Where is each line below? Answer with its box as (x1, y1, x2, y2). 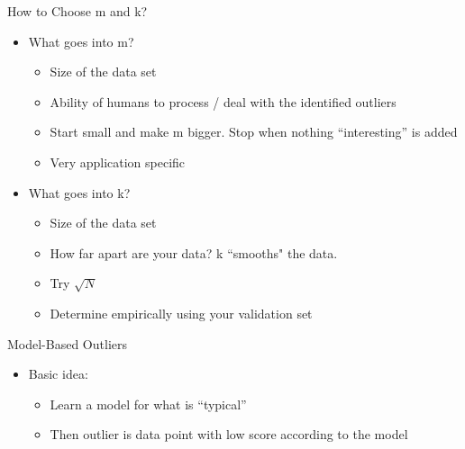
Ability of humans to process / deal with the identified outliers (50, 92, 397, 111)
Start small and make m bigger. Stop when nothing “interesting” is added (50, 122, 458, 141)
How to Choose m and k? (7, 2, 148, 20)
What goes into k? (28, 183, 131, 202)
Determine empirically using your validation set (50, 303, 313, 322)
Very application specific (50, 152, 186, 171)
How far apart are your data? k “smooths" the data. (50, 243, 338, 262)
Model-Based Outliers (7, 334, 127, 353)
